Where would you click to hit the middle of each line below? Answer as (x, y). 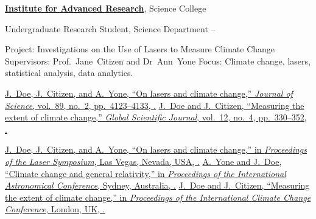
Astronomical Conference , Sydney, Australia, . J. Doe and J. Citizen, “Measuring (157, 185)
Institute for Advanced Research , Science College (106, 8)
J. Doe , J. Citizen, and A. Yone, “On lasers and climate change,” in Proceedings (156, 149)
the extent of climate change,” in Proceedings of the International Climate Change (158, 197)
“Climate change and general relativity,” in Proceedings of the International (146, 173)
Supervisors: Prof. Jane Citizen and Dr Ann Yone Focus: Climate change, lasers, (158, 61)
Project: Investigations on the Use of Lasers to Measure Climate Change (140, 49)
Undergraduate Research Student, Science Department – (110, 28)
